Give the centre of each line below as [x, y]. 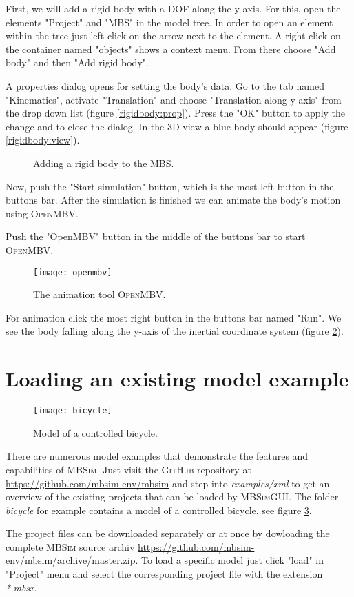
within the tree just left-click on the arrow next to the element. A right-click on [173, 36]
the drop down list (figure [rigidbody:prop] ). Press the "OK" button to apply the [176, 113]
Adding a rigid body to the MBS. [104, 163]
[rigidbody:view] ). [43, 140]
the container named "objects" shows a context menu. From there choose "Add [171, 49]
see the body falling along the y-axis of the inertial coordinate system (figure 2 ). [175, 331]
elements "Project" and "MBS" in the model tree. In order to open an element [169, 22]
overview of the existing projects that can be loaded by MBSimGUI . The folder [172, 497]
